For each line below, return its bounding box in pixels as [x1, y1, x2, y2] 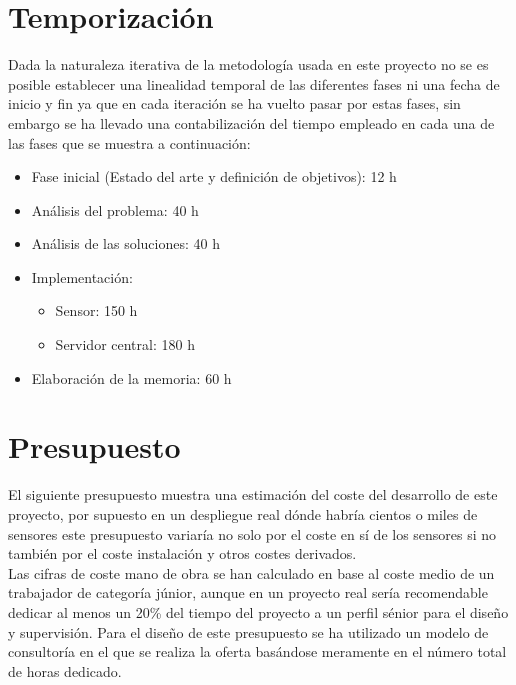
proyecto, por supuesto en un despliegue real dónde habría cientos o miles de [8, 503, 478, 524]
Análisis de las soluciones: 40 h [31, 233, 220, 254]
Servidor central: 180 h [55, 334, 195, 355]
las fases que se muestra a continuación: [8, 132, 251, 153]
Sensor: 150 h [55, 300, 138, 321]
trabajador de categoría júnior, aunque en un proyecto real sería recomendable [8, 582, 488, 603]
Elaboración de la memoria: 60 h [31, 367, 232, 388]
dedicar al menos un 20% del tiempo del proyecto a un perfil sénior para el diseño [8, 601, 509, 622]
